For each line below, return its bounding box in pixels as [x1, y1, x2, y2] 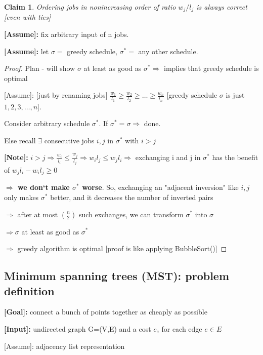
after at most [17, 209, 58, 219]
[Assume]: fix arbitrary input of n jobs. [4, 29, 129, 40]
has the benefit [212, 152, 258, 163]
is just [226, 90, 245, 100]
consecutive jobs [44, 135, 95, 145]
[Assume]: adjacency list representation [4, 340, 125, 351]
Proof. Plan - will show [4, 63, 75, 73]
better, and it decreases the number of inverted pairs [50, 191, 213, 202]
